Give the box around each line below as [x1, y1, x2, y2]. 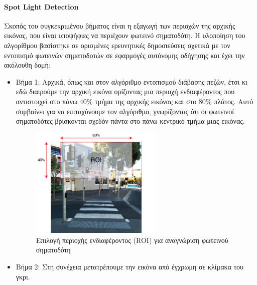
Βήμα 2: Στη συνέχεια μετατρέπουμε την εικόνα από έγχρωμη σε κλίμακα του [16, 261, 243, 272]
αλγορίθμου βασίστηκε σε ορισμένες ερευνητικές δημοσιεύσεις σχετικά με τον [4, 40, 230, 50]
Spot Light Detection [4, 1, 79, 12]
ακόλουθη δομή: [4, 60, 51, 70]
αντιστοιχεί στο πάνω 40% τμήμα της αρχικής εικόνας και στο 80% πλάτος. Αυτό [16, 96, 253, 106]
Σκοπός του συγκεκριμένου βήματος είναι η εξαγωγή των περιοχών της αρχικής [4, 20, 235, 31]
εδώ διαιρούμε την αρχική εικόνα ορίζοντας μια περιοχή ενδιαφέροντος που [16, 86, 235, 97]
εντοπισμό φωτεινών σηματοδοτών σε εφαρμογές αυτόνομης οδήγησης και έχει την [4, 50, 245, 60]
